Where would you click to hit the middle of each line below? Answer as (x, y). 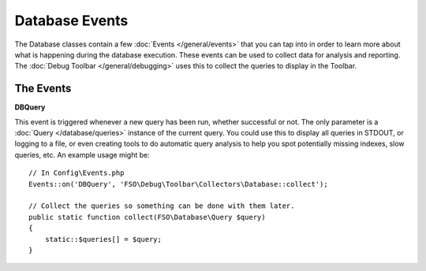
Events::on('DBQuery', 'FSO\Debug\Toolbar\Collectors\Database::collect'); (178, 184)
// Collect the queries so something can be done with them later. (162, 206)
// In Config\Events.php (77, 173)
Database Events (71, 20)
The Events (43, 89)
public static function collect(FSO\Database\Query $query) (147, 217)
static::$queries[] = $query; (103, 239)
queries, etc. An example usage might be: (82, 154)
